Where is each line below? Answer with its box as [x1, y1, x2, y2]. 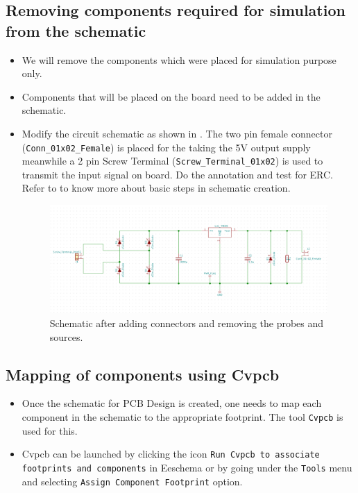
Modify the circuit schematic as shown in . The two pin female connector [22, 126, 332, 140]
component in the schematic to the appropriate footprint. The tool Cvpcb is [22, 409, 343, 424]
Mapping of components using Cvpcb [6, 363, 280, 385]
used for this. [22, 423, 78, 437]
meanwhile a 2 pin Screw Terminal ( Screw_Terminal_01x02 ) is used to [22, 153, 323, 168]
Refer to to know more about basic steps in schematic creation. [22, 181, 291, 195]
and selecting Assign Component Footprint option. [22, 474, 243, 488]
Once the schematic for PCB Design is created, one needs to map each [22, 396, 322, 410]
